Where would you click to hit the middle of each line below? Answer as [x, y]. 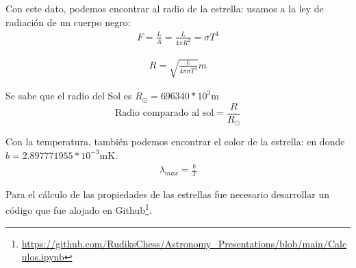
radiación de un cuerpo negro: [68, 22]
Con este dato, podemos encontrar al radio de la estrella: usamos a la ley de [165, 8]
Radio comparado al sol [165, 113]
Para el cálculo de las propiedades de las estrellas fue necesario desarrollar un [168, 194]
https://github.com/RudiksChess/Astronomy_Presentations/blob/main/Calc [184, 243]
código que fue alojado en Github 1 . [79, 209]
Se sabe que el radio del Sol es [69, 96]
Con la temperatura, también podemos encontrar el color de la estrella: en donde [175, 142]
